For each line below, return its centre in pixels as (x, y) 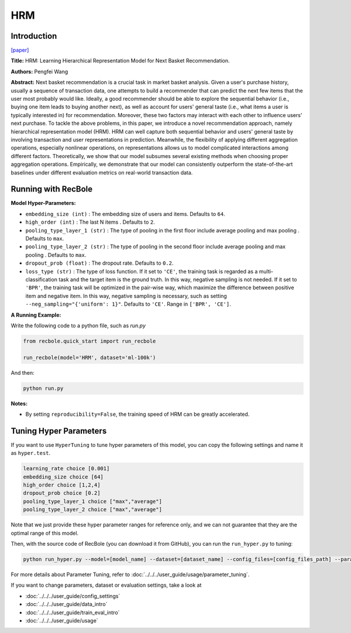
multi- (266, 271)
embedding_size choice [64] (63, 477)
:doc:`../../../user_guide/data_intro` (66, 604)
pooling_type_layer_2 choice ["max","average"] (92, 510)
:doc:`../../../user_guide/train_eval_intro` (73, 613)
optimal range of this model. (45, 533)
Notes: (19, 403)
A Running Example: (36, 315)
